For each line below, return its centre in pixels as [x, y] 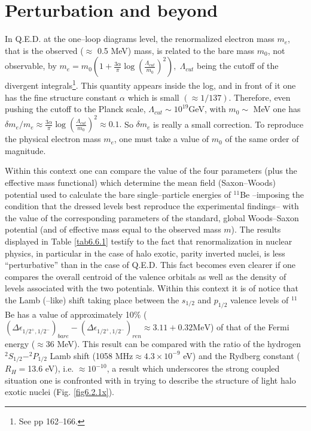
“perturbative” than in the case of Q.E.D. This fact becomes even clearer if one [150, 265]
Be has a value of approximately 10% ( [76, 314]
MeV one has [277, 109]
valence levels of [260, 299]
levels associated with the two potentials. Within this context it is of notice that [152, 288]
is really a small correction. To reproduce [228, 124]
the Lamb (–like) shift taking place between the [92, 299]
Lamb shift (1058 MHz [92, 355]
